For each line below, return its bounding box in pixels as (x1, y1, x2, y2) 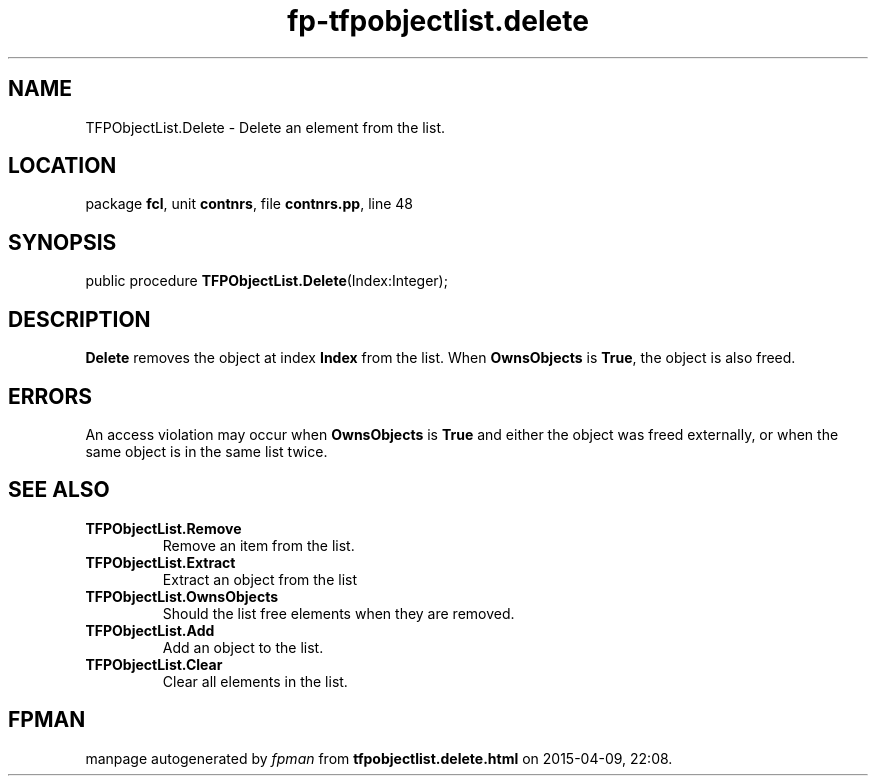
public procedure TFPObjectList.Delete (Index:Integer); (85, 272, 448, 290)
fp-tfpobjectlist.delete (287, 4, 589, 38)
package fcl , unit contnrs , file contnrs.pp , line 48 (85, 195, 414, 213)
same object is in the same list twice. (85, 442, 328, 460)
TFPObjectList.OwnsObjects (85, 587, 278, 605)
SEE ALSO (8, 477, 110, 503)
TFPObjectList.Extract (85, 553, 236, 571)
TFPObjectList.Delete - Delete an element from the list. (85, 118, 446, 136)
